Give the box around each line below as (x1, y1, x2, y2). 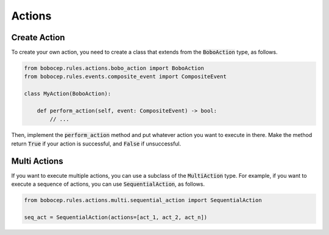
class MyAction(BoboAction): (24, 90, 111, 97)
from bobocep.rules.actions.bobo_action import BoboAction (24, 65, 204, 72)
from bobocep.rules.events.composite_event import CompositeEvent (24, 73, 227, 80)
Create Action (11, 32, 65, 43)
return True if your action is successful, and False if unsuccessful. (11, 140, 182, 147)
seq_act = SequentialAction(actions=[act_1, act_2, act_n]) (24, 214, 208, 220)
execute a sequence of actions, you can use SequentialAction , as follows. (11, 180, 205, 188)
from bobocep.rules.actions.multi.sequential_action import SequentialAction (24, 197, 262, 204)
